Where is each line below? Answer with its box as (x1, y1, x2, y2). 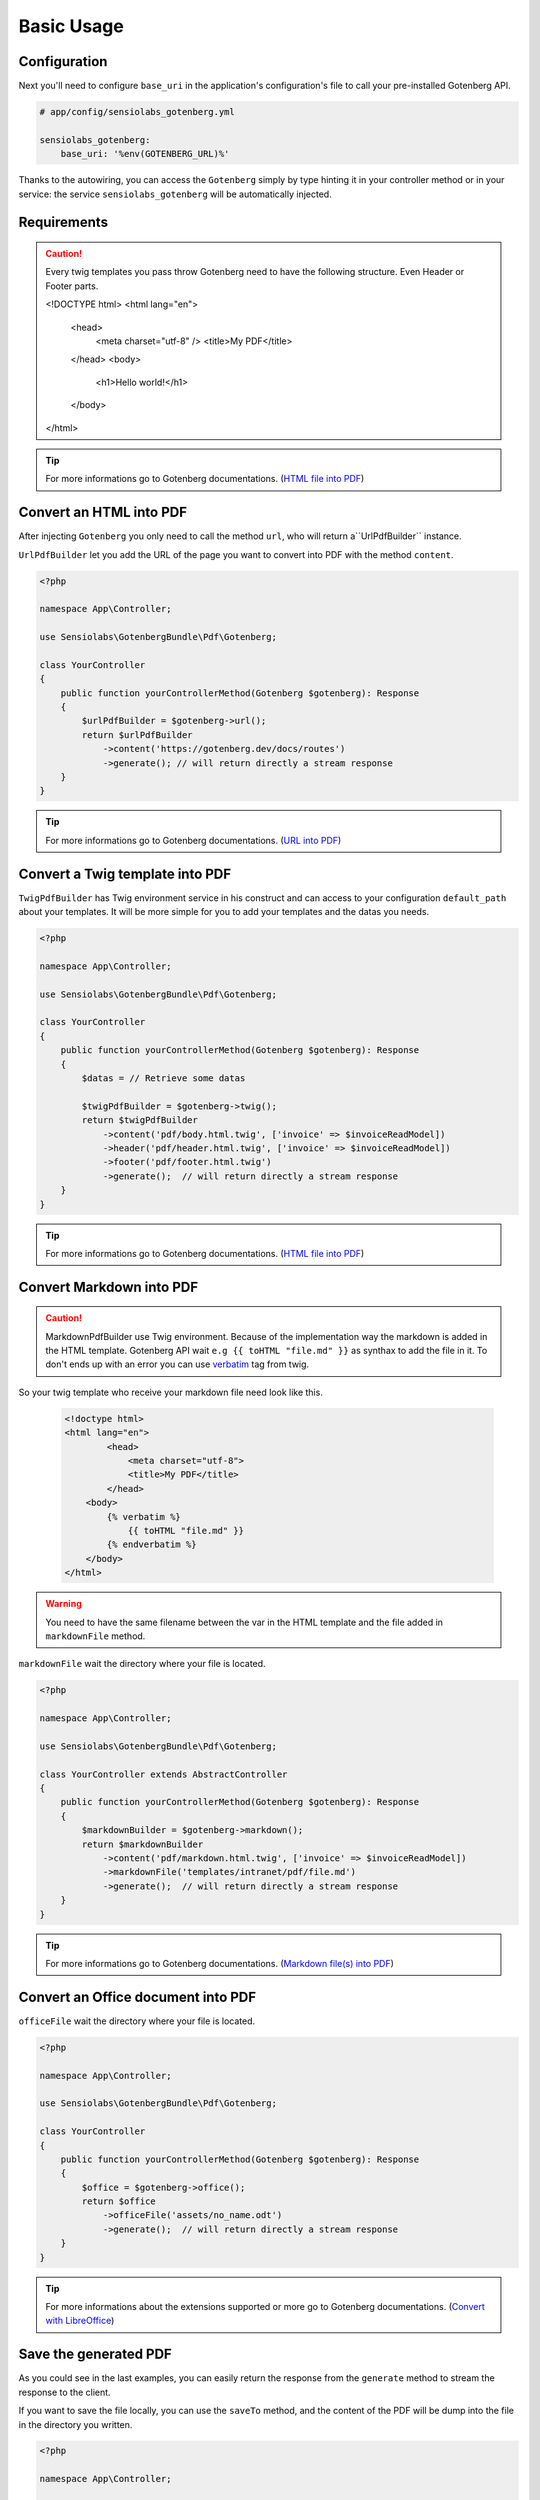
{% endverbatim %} (106, 1539, 197, 1550)
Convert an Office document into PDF (18, 1988, 257, 2005)
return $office (81, 2196, 157, 2207)
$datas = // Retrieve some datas (81, 1073, 246, 1084)
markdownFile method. (45, 1630, 146, 1642)
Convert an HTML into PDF (18, 504, 188, 521)
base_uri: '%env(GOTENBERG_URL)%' (60, 148, 230, 160)
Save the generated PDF (18, 2346, 172, 2363)
